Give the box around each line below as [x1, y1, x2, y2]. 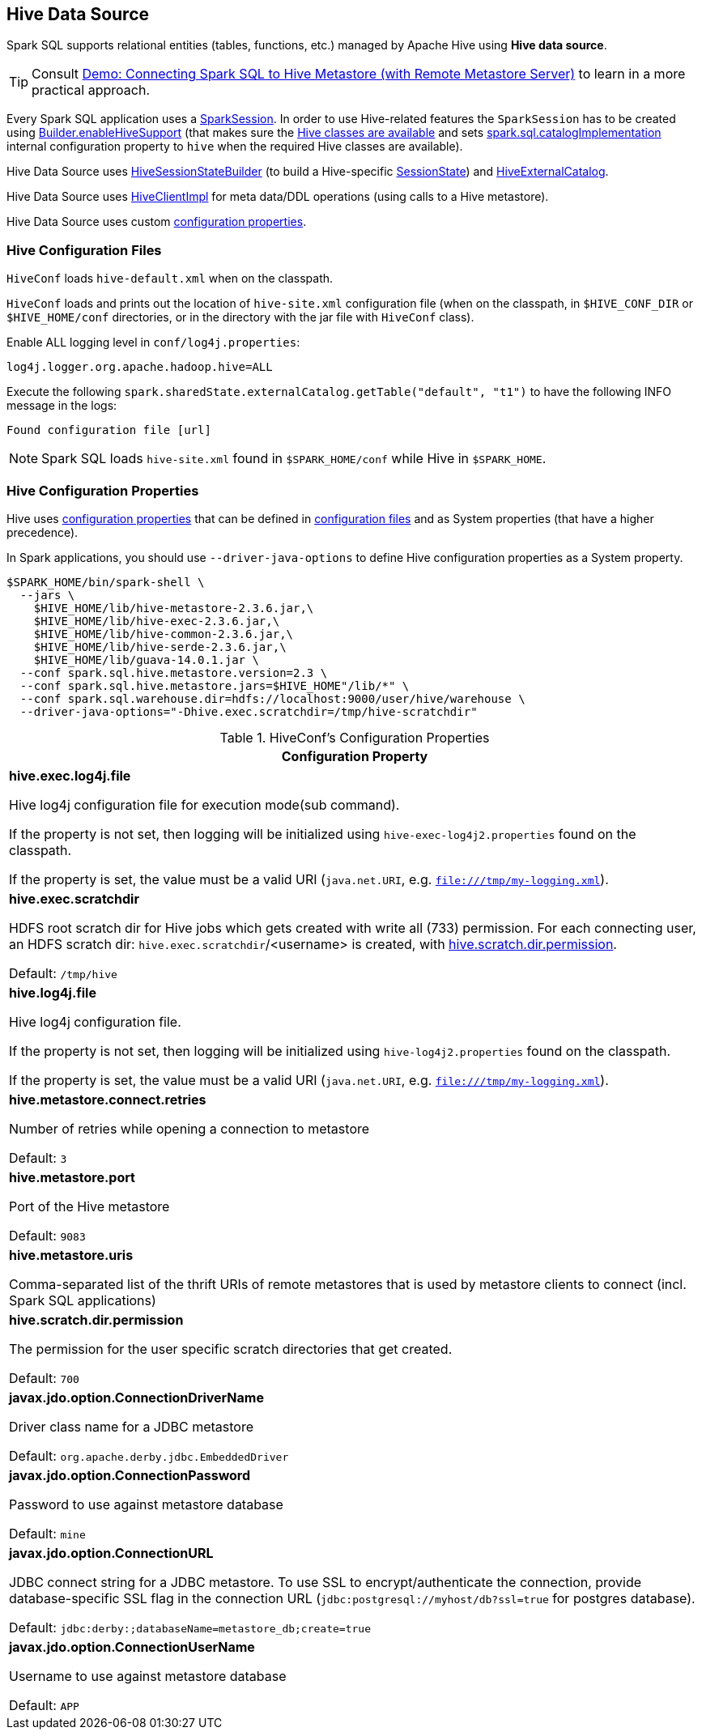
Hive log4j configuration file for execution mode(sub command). [9, 796, 400, 813]
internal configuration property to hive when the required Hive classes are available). [6, 139, 463, 154]
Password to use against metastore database [9, 1496, 283, 1513]
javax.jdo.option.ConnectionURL [9, 1544, 214, 1561]
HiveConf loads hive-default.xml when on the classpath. [6, 271, 334, 286]
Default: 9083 [9, 1227, 86, 1244]
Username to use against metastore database [9, 1667, 287, 1684]
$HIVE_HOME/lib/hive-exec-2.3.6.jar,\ [33, 614, 280, 628]
